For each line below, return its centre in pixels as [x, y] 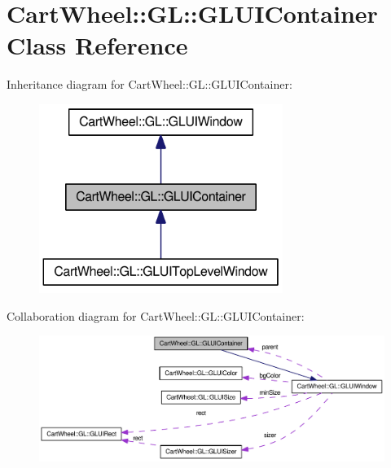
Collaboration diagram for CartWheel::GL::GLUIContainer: [156, 315]
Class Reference [97, 45]
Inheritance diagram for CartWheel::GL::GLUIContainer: [149, 84]
